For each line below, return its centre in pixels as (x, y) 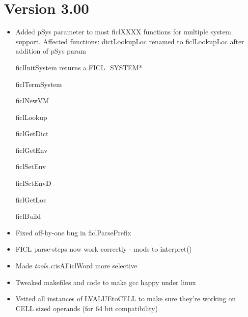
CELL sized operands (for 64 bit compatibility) (87, 308)
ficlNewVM (32, 101)
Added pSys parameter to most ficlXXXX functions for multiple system (123, 32)
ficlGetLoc (31, 199)
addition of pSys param (51, 51)
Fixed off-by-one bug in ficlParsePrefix (73, 232)
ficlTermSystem (39, 84)
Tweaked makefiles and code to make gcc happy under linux (106, 282)
